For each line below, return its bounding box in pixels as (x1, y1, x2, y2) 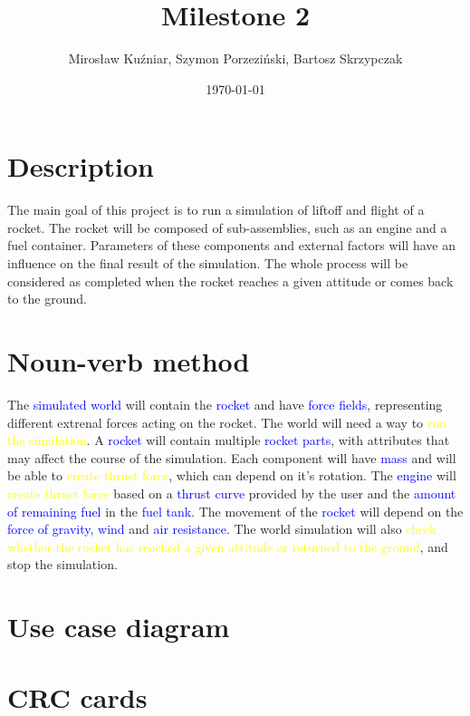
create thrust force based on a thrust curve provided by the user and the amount (7, 483, 456, 502)
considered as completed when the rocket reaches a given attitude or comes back (7, 271, 454, 290)
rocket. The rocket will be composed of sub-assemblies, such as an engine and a (7, 218, 447, 237)
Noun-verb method (7, 343, 250, 379)
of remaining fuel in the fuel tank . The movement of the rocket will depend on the (7, 501, 464, 520)
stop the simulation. (7, 555, 118, 574)
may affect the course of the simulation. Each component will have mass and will (7, 448, 456, 467)
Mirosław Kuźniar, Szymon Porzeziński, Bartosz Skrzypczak (68, 49, 403, 68)
